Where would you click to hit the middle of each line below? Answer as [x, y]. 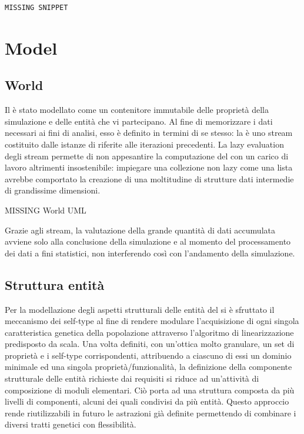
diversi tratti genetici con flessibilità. [71, 424]
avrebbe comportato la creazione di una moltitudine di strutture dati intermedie [149, 178]
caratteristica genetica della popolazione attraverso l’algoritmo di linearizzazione [149, 332]
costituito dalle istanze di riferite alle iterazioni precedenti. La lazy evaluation [144, 144]
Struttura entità [55, 284]
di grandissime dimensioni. [53, 190]
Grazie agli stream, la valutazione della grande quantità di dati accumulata [140, 230]
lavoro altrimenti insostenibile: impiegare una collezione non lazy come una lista [149, 167]
